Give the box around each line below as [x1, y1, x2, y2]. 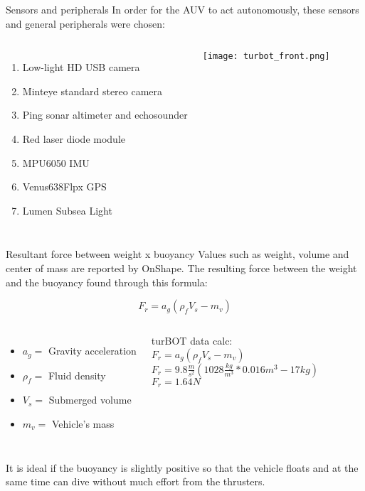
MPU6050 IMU [22, 155, 90, 170]
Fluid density [48, 367, 106, 382]
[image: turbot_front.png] [202, 51, 330, 62]
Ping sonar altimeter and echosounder [22, 107, 188, 122]
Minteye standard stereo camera [22, 83, 163, 98]
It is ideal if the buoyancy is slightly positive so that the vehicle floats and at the [6, 460, 359, 475]
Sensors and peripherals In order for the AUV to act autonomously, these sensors [6, 2, 359, 16]
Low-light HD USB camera [22, 60, 140, 75]
